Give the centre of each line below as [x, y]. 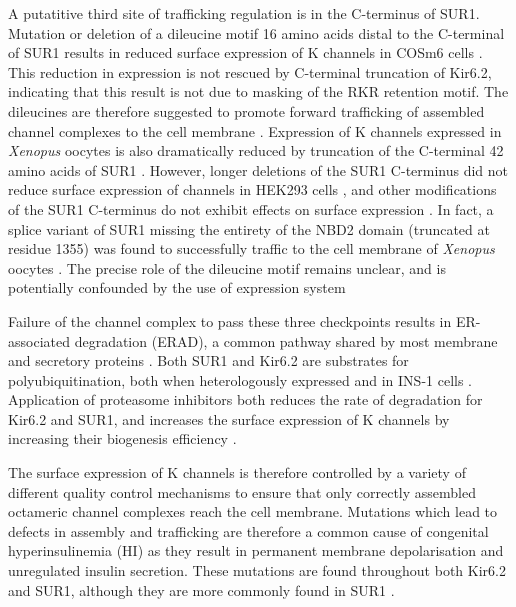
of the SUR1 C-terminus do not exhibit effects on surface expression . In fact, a [251, 208]
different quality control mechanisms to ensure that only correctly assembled [242, 491]
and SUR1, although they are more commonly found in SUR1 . [201, 589]
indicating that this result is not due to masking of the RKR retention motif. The [258, 91]
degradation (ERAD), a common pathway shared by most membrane [286, 340]
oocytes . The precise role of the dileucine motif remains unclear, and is [227, 267]
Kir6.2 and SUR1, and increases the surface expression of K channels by [229, 418]
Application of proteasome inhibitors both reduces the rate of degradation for [245, 399]
